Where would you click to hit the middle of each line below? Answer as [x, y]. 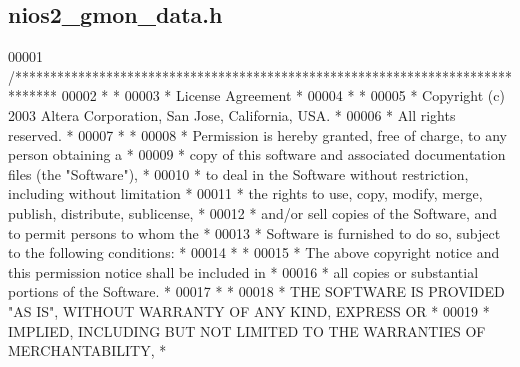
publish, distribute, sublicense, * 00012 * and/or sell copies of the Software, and [253, 212]
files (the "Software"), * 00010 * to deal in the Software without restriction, [238, 173]
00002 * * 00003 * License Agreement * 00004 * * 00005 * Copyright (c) [283, 95]
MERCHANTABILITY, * [87, 350]
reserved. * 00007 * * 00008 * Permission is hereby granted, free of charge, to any [257, 134]
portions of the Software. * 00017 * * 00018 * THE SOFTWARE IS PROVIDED [256, 291]
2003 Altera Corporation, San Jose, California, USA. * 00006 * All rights [232, 114]
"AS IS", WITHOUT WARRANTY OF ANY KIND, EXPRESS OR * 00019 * [249, 310]
